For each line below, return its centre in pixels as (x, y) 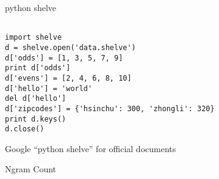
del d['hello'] (36, 99)
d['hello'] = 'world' (49, 88)
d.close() (25, 129)
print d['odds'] (38, 68)
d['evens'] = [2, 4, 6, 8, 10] (68, 78)
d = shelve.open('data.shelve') (70, 47)
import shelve (34, 38)
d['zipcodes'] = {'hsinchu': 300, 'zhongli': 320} (110, 108)
